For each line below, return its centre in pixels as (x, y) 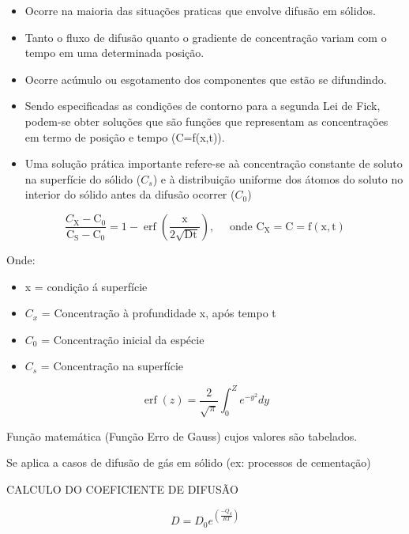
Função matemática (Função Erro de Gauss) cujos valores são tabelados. (182, 436)
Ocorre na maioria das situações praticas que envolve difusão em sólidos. (200, 10)
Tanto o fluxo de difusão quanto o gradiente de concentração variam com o (206, 37)
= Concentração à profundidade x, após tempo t (159, 313)
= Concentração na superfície (112, 366)
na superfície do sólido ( (83, 178)
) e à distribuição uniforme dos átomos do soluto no (278, 178)
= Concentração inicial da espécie (123, 339)
